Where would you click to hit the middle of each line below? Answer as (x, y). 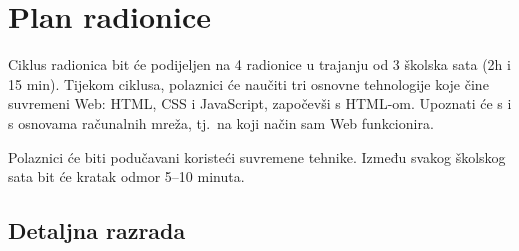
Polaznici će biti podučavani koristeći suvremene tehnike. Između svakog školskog (257, 156)
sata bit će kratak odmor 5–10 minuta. (126, 176)
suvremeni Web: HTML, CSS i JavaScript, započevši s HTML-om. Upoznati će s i (260, 103)
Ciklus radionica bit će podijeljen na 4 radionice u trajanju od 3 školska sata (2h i (259, 64)
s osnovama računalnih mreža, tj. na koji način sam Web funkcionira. (221, 122)
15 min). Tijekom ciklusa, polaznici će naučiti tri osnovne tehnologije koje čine (248, 83)
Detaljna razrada (97, 230)
